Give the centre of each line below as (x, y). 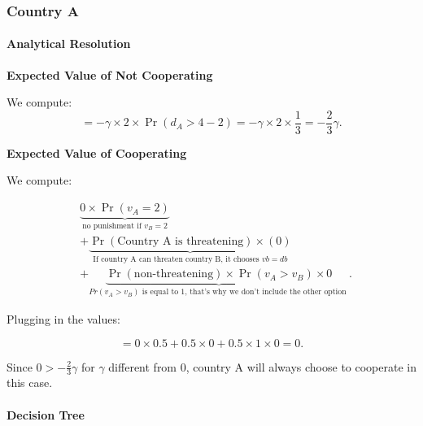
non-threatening (174, 274)
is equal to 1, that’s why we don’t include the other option (244, 292)
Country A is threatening (181, 241)
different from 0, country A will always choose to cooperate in (263, 366)
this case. (30, 383)
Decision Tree (46, 414)
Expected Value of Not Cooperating (110, 74)
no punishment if (112, 226)
